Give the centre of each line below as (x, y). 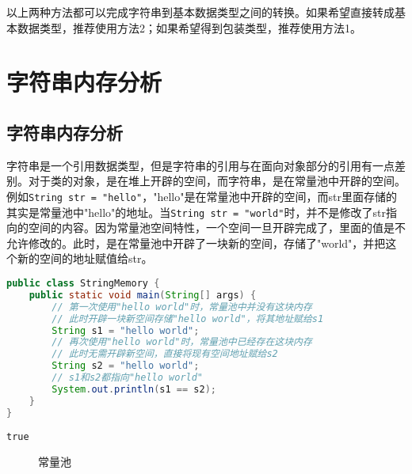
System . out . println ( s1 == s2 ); (134, 389)
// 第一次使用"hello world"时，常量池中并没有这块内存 (182, 307)
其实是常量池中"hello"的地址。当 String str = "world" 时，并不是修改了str (196, 212)
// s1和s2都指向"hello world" (128, 378)
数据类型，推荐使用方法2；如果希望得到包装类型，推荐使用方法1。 (189, 27)
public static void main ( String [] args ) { (143, 295)
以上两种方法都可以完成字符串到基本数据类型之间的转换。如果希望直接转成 (200, 12)
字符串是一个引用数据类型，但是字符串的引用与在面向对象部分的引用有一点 (200, 165)
